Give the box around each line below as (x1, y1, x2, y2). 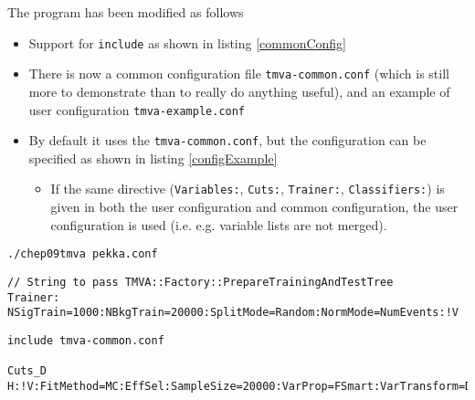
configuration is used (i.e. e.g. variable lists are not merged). (50, 215, 387, 234)
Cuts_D (7, 364, 47, 378)
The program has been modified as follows (7, 3, 244, 21)
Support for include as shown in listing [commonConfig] (28, 33, 347, 52)
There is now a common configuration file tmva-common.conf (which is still (28, 64, 449, 83)
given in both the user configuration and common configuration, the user (50, 197, 459, 216)
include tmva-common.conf (7, 333, 164, 347)
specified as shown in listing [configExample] (28, 148, 278, 167)
